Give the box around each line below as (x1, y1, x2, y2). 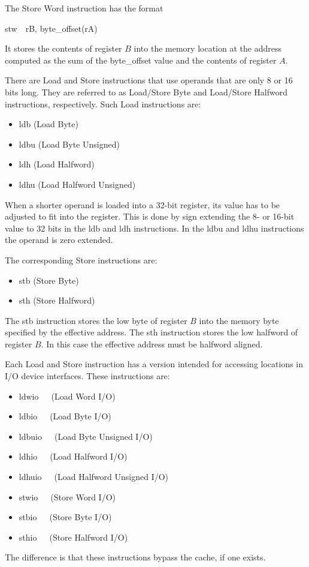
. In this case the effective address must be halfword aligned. (41, 337, 263, 350)
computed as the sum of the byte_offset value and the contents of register (5, 53, 277, 66)
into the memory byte (199, 314, 279, 326)
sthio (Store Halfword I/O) (19, 530, 128, 543)
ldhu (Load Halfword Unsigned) (19, 178, 136, 190)
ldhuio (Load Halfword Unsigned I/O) (19, 470, 169, 483)
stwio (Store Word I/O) (19, 490, 116, 503)
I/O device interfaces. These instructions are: (5, 370, 170, 382)
